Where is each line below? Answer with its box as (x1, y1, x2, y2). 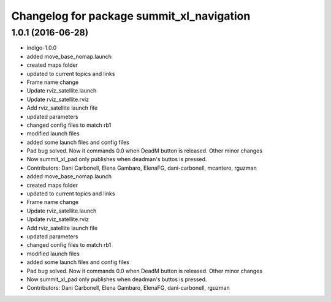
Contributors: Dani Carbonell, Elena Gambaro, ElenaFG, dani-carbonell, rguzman (26, 284, 230, 292)
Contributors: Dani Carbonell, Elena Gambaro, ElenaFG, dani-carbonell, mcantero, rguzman (26, 164, 257, 172)
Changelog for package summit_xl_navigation (11, 9, 251, 23)
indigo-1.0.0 (26, 44, 57, 51)
